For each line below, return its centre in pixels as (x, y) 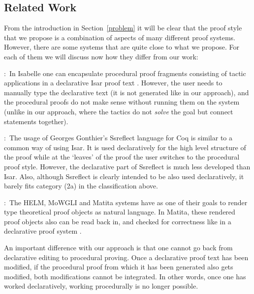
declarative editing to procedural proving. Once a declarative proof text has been (126, 257)
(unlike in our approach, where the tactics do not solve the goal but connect (119, 111)
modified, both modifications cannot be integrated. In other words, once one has (125, 276)
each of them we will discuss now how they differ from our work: (101, 56)
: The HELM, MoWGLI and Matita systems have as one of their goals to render (126, 202)
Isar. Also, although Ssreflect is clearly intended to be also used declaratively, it (124, 176)
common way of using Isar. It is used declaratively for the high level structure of (125, 147)
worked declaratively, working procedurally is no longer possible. (101, 286)
